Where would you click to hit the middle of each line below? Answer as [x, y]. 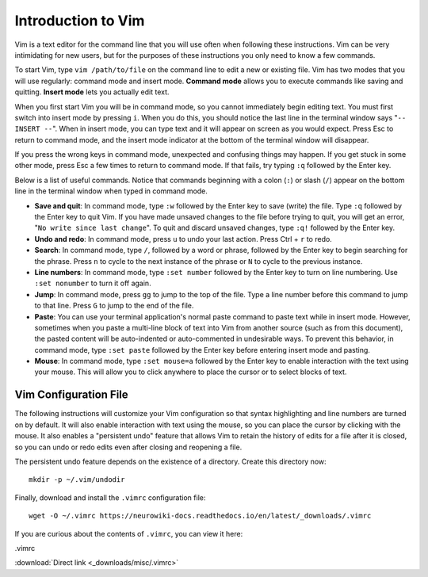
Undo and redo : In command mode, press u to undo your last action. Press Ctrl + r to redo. [183, 239]
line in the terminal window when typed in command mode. [111, 191]
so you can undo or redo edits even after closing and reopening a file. [128, 447]
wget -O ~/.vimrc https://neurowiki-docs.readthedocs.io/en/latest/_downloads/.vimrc [200, 516]
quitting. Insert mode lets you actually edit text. [92, 92]
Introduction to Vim [80, 21]
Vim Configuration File [71, 395]
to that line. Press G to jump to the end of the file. [114, 306]
